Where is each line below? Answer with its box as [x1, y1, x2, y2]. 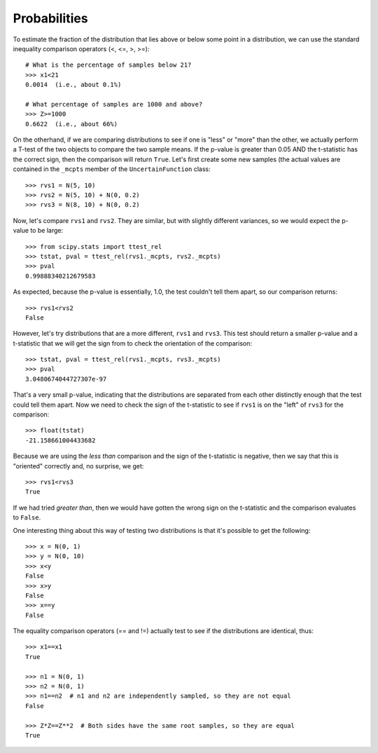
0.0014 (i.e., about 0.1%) [25, 81, 122, 89]
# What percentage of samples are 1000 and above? [25, 100, 203, 108]
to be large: [30, 226, 63, 235]
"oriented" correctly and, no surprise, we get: [13, 461, 144, 470]
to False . [13, 513, 41, 522]
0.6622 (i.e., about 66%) [25, 120, 118, 128]
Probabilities [13, 11, 88, 26]
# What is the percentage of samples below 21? [25, 61, 192, 69]
